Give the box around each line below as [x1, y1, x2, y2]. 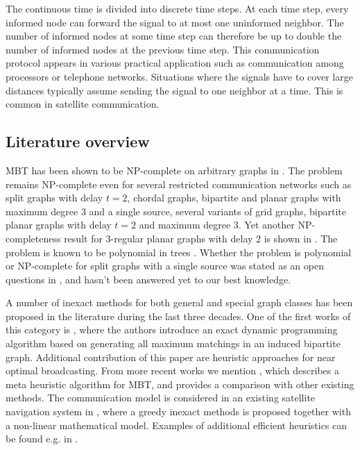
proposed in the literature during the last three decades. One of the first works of [6, 308, 351, 323]
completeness [6, 231, 61, 245]
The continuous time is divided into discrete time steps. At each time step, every [6, 1, 349, 15]
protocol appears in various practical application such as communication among [6, 56, 344, 70]
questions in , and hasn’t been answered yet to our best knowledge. [6, 272, 291, 286]
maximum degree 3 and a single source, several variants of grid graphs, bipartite [6, 203, 347, 218]
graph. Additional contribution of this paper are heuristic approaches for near [6, 349, 336, 364]
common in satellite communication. [6, 97, 160, 111]
